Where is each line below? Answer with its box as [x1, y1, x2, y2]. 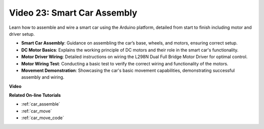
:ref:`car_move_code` [21, 115, 65, 121]
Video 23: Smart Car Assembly [9, 7, 137, 18]
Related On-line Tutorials [9, 92, 61, 98]
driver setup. [9, 31, 35, 37]
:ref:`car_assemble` [21, 101, 61, 107]
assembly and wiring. [21, 74, 65, 80]
